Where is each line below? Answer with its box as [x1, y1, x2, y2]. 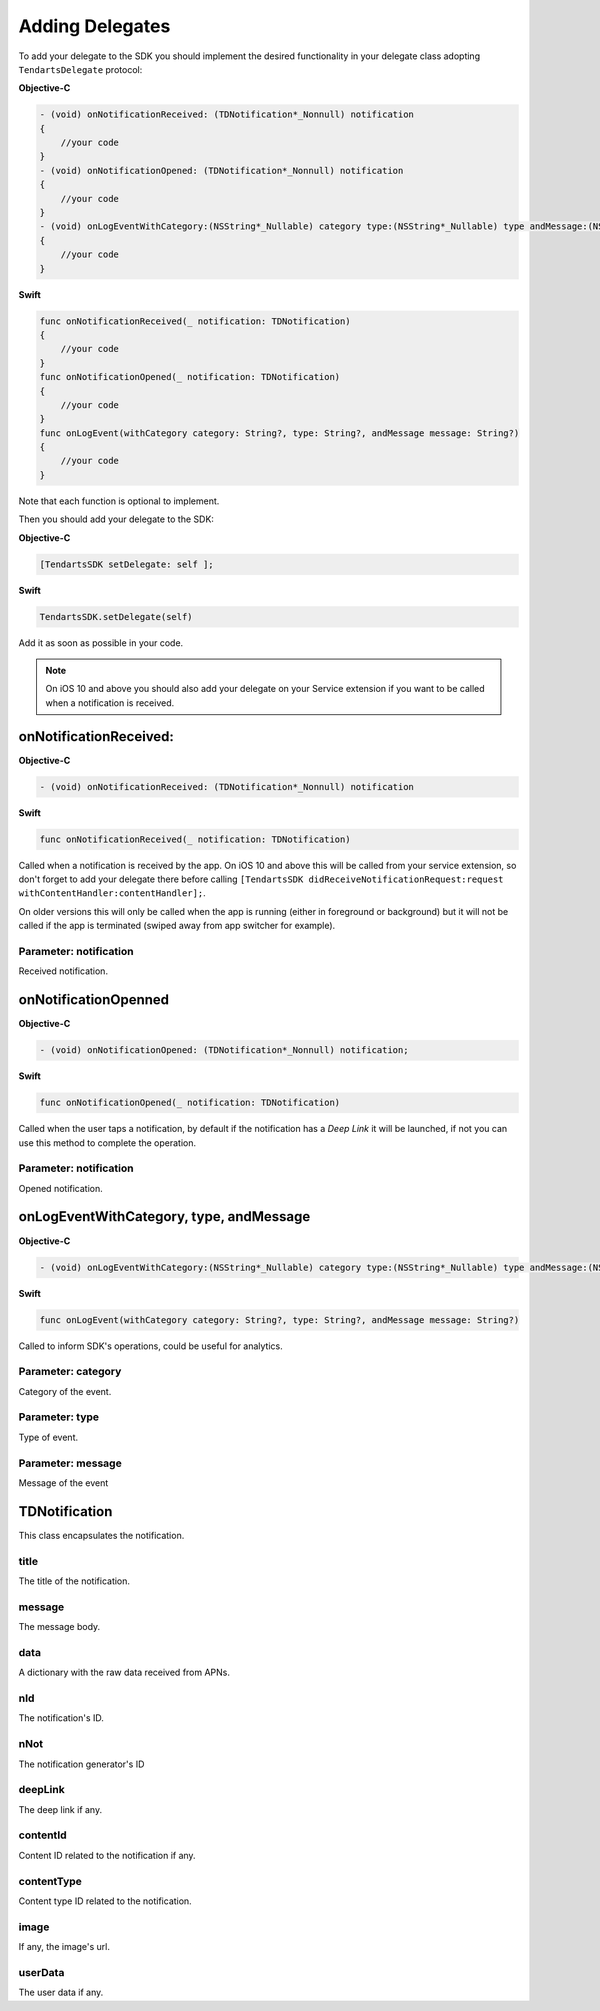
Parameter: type [18, 1410, 100, 1424]
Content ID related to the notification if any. [18, 1849, 196, 1861]
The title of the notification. [18, 1575, 130, 1587]
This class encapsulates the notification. [18, 1529, 185, 1541]
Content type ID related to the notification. [18, 1895, 192, 1907]
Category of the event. [18, 1385, 112, 1397]
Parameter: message [18, 1456, 122, 1470]
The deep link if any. [18, 1803, 103, 1815]
